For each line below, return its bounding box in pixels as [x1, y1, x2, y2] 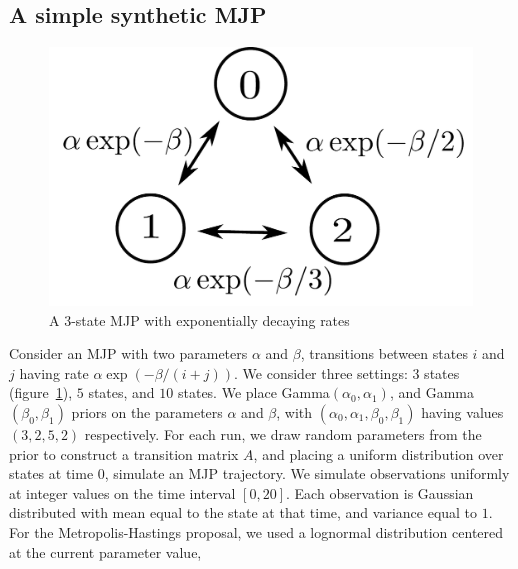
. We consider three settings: [234, 362, 408, 383]
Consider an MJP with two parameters [9, 343, 248, 364]
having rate [19, 362, 89, 383]
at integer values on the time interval [9, 482, 236, 503]
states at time [9, 463, 94, 484]
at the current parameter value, [9, 541, 202, 562]
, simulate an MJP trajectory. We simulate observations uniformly [104, 463, 510, 484]
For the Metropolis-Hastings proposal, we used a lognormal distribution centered [9, 521, 504, 542]
